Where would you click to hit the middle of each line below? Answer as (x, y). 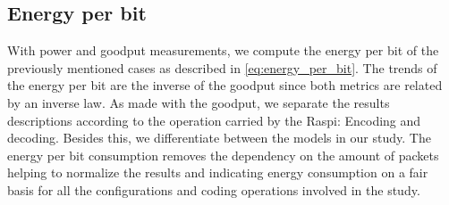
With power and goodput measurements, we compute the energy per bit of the (223, 50)
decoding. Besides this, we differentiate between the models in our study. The (219, 138)
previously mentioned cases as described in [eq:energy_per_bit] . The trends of (222, 67)
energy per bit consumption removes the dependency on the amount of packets (223, 155)
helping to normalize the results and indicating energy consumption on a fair (218, 172)
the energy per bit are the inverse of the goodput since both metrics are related (225, 85)
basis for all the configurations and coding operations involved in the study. (214, 189)
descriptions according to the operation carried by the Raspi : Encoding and (214, 120)
